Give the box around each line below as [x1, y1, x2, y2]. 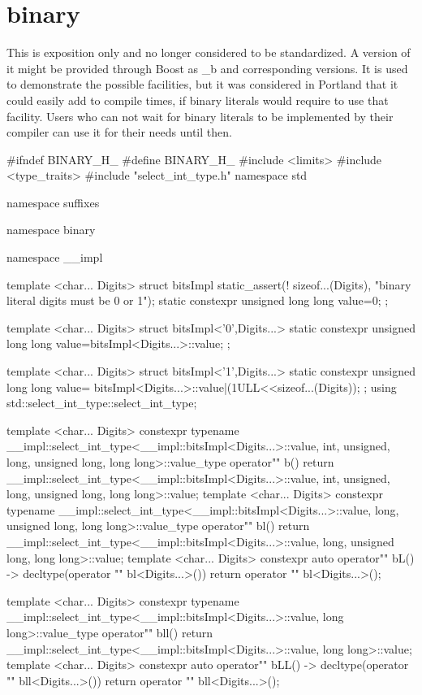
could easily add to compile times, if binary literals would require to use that [6, 91, 389, 108]
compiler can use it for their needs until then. [6, 124, 232, 141]
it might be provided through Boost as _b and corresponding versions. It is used [6, 59, 408, 76]
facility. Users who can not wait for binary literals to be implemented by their [6, 107, 394, 124]
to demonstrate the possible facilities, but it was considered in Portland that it [6, 76, 398, 93]
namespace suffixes [6, 193, 100, 211]
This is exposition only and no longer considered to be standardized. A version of [6, 44, 411, 61]
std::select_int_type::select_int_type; [6, 394, 197, 411]
